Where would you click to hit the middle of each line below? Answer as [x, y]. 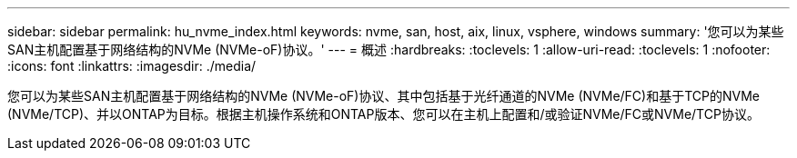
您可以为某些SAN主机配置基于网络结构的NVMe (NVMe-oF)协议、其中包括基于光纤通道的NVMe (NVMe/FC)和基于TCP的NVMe [383, 96]
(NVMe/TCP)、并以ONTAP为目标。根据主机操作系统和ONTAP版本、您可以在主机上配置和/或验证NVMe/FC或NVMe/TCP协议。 [383, 114]
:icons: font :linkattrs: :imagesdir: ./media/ [132, 66]
